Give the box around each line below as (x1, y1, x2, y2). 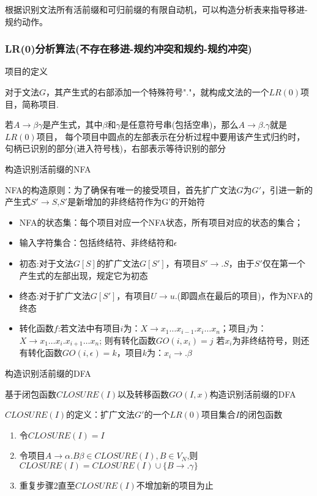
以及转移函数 (117, 387, 170, 400)
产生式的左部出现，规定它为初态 (19, 268, 148, 281)
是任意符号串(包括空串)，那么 (120, 118, 239, 131)
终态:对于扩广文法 (19, 289, 91, 302)
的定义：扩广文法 (66, 408, 135, 421)
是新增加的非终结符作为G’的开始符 (67, 195, 206, 208)
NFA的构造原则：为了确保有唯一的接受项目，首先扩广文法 (5, 183, 237, 196)
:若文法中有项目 (58, 322, 121, 335)
